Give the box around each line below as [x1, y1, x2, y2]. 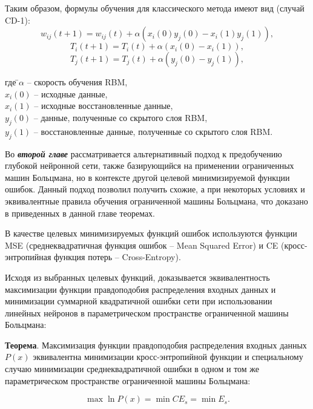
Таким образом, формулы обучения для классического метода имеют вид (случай [5, 2, 305, 14]
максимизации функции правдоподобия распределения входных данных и [5, 283, 276, 295]
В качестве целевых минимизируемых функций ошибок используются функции [5, 227, 297, 240]
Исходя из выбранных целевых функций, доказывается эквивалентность [5, 270, 270, 283]
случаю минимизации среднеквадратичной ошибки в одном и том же [5, 362, 260, 375]
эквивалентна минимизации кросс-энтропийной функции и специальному [33, 350, 303, 363]
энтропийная [5, 250, 51, 263]
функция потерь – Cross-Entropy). [54, 250, 181, 263]
